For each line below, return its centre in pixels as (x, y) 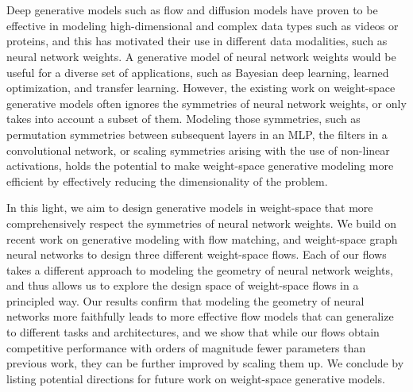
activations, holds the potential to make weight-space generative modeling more (200, 165)
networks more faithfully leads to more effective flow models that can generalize (200, 316)
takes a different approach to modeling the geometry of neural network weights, (200, 269)
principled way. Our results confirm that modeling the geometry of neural (185, 300)
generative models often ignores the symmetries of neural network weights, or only (206, 103)
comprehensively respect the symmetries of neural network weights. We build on (201, 223)
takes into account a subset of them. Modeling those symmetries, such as (183, 119)
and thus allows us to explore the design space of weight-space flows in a (183, 285)
